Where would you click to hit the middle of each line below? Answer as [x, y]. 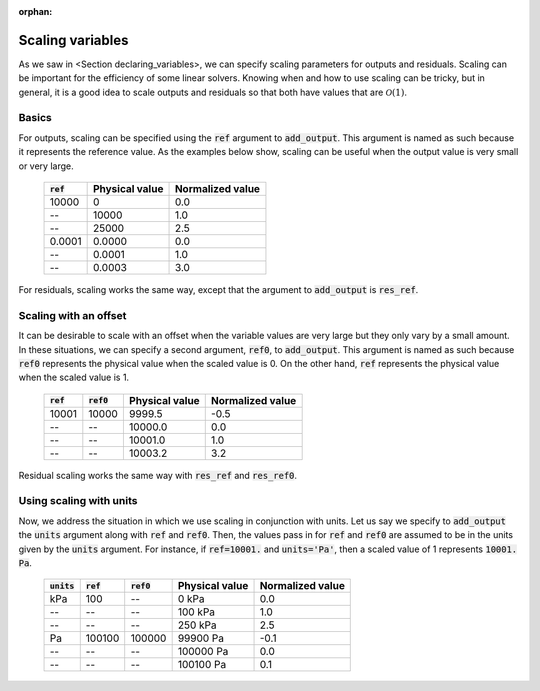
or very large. [46, 166]
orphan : [35, 11]
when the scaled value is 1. [74, 377]
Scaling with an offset [72, 315]
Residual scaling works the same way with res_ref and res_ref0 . [158, 475]
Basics [35, 118]
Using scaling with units [78, 501]
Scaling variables [73, 40]
